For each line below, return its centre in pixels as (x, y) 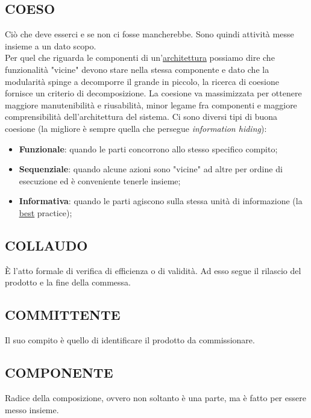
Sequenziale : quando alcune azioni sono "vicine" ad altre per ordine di (151, 169)
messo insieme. (32, 409)
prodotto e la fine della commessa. (68, 282)
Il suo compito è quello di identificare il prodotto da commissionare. (130, 340)
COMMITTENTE (63, 315)
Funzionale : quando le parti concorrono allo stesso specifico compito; (148, 148)
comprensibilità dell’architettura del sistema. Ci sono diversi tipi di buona (141, 117)
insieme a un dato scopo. (51, 45)
